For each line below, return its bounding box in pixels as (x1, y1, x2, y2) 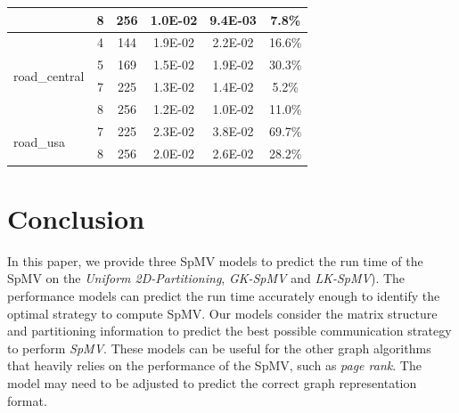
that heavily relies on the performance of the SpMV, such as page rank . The (7, 356, 422, 375)
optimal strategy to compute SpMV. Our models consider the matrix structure (7, 304, 438, 322)
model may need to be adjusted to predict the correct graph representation (7, 373, 417, 392)
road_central (13, 66, 85, 85)
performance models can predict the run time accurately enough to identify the (7, 286, 440, 304)
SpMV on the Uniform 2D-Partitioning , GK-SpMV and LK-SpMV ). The (7, 269, 406, 287)
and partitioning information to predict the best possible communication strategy (7, 321, 452, 340)
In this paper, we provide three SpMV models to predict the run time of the (7, 251, 423, 270)
